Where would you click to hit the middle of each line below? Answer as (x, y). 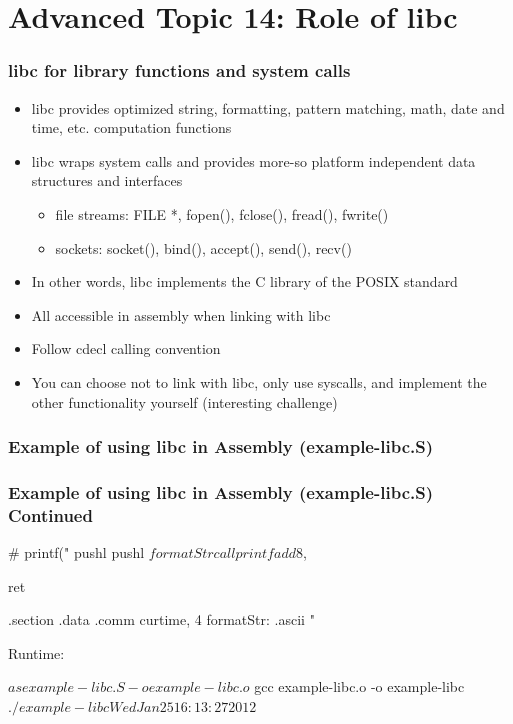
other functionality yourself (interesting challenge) (184, 401)
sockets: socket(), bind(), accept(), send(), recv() (203, 247)
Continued (50, 514)
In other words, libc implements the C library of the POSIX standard (244, 281)
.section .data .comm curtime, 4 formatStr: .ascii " (161, 619)
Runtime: (36, 652)
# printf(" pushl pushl (76, 552)
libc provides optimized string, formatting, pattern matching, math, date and (268, 107)
